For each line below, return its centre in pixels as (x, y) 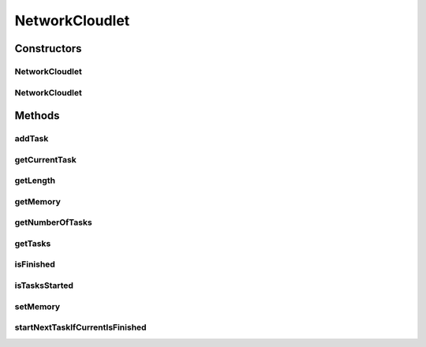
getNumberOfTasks (53, 222)
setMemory (37, 306)
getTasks (33, 243)
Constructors (48, 49)
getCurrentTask (45, 159)
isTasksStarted (44, 285)
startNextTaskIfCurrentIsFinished (80, 327)
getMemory (37, 201)
